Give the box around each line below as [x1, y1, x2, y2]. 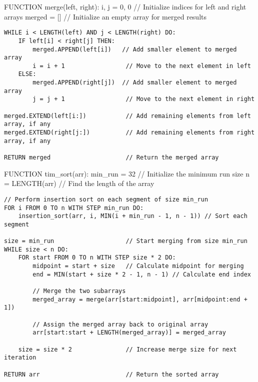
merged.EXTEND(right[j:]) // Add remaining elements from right [4, 129, 255, 136]
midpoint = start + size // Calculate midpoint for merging [32, 262, 244, 270]
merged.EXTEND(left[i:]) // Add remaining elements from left [4, 112, 251, 119]
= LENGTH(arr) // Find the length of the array [4, 178, 154, 188]
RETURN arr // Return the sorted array [4, 370, 219, 378]
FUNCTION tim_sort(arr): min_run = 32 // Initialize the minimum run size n [4, 168, 249, 178]
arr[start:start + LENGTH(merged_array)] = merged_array [32, 329, 226, 336]
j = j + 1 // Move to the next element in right [32, 95, 255, 103]
